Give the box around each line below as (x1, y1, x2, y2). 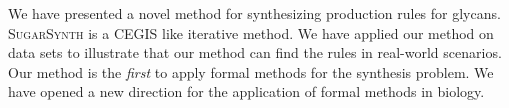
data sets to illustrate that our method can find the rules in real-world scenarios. (8, 42, 502, 63)
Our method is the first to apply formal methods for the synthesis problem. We (8, 61, 494, 82)
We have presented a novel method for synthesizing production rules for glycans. (8, 3, 501, 23)
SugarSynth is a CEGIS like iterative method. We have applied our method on (8, 22, 494, 43)
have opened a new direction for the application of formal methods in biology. (8, 81, 485, 102)
